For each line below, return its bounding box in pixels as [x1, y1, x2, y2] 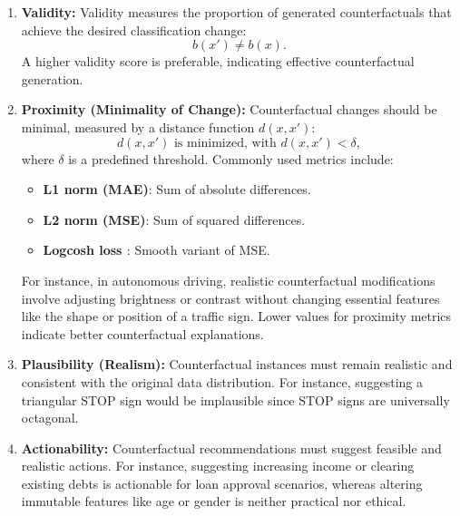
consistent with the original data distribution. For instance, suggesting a [21, 372, 423, 391]
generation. [21, 69, 83, 88]
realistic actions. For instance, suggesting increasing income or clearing [21, 456, 415, 475]
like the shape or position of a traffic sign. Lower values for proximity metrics [21, 307, 452, 326]
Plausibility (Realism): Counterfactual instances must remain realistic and [21, 355, 453, 374]
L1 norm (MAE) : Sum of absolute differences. [43, 180, 311, 199]
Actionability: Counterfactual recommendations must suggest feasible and [21, 438, 442, 457]
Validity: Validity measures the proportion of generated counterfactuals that [21, 3, 452, 21]
